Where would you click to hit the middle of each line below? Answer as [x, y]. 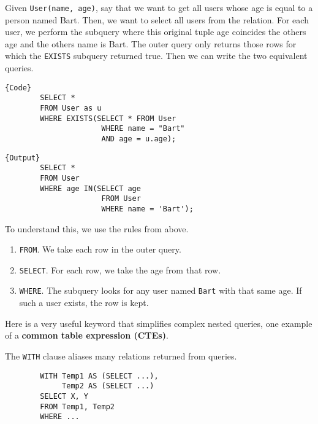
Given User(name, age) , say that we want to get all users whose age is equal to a [159, 7]
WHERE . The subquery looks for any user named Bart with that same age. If [161, 290]
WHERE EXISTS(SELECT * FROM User [108, 118]
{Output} [23, 158]
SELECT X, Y [64, 396]
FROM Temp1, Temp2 [77, 406]
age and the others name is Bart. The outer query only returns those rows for [151, 43]
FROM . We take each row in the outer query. [100, 249]
